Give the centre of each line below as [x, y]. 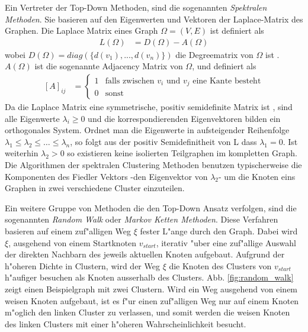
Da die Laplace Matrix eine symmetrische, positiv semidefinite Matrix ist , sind [149, 107]
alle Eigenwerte [32, 118]
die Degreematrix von [214, 54]
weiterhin [22, 153]
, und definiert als [224, 66]
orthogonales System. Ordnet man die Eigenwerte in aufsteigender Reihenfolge [147, 130]
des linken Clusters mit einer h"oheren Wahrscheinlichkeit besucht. [126, 323]
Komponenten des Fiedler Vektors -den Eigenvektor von [106, 176]
